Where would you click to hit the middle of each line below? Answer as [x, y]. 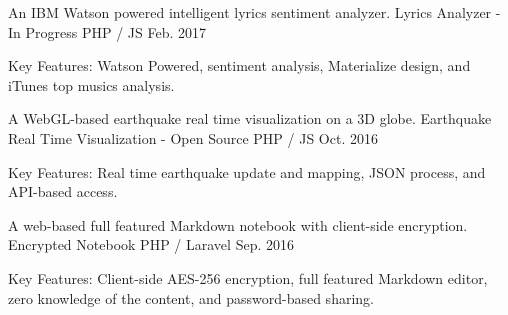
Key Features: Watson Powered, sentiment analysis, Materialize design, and [239, 65]
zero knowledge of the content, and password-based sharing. [191, 297]
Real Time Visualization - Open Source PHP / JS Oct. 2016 [193, 137]
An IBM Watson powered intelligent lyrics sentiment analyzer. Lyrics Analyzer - [254, 12]
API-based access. [63, 191]
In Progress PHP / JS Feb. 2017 [107, 31]
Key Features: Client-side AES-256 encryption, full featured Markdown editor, [248, 277]
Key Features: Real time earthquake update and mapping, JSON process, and [247, 171]
